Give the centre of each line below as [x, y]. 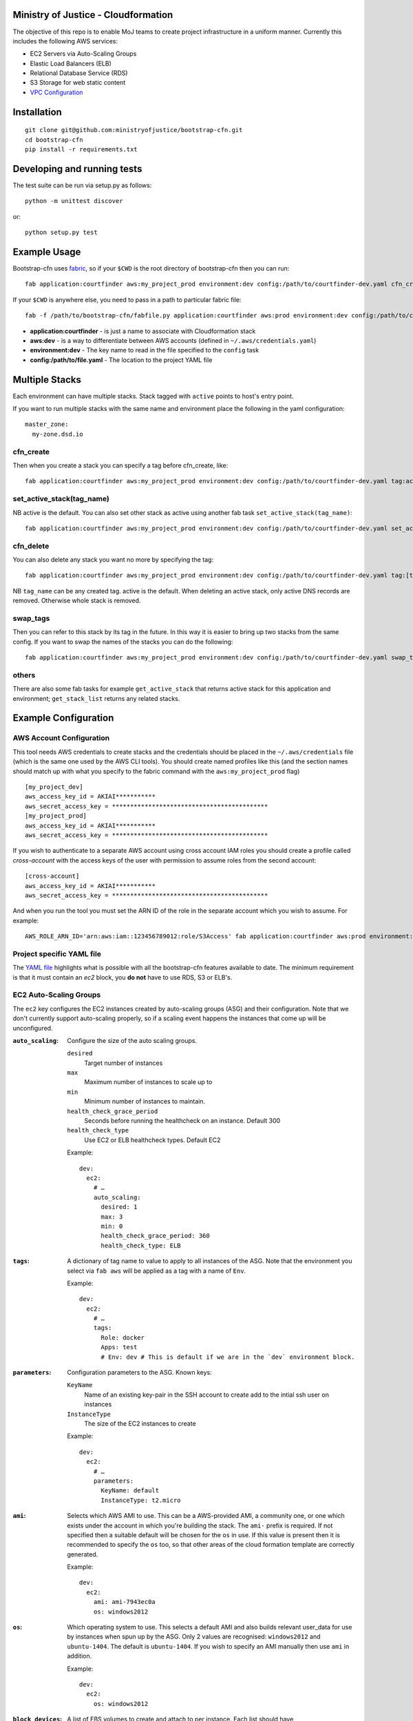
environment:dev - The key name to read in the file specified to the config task [145, 350]
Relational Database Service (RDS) [79, 73]
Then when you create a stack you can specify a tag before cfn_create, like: [120, 465]
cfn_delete [31, 546]
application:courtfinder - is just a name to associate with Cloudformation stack [143, 331]
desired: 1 [119, 1207]
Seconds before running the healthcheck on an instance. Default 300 [182, 1121]
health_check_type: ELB [141, 1245]
